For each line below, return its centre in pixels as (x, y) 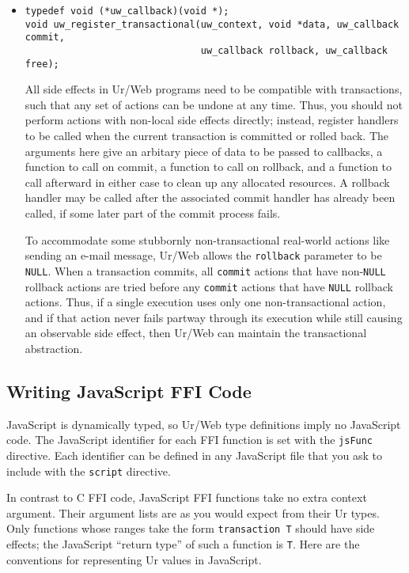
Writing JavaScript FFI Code (129, 391)
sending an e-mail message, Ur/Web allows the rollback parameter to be (203, 255)
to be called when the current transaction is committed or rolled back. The (207, 136)
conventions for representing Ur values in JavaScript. (134, 559)
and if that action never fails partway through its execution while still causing (214, 317)
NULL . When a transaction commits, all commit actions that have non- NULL (205, 270)
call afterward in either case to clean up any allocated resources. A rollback (207, 182)
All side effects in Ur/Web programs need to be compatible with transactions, (214, 89)
